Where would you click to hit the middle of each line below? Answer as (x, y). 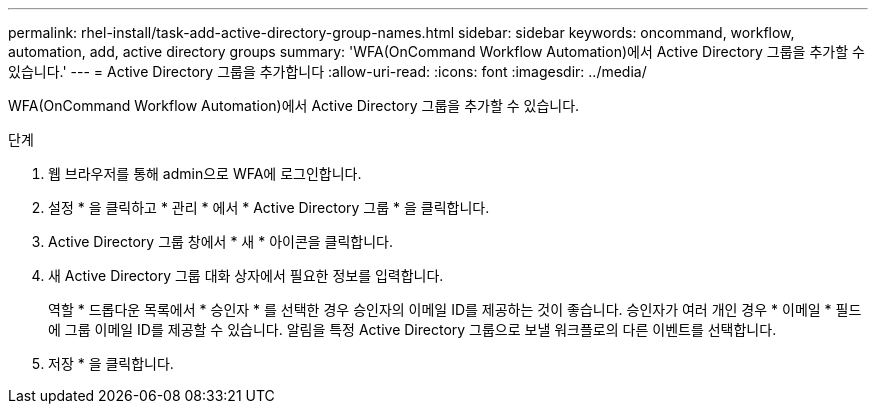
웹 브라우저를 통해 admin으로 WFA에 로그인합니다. (205, 173)
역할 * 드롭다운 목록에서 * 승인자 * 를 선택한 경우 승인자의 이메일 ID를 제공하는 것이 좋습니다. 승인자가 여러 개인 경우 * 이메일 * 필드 (455, 309)
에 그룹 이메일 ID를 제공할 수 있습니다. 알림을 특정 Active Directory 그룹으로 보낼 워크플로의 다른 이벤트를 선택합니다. (412, 329)
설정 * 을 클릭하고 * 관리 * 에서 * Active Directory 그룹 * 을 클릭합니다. (269, 207)
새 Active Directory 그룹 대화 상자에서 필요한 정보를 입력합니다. (246, 275)
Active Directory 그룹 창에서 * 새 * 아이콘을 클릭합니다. (221, 241)
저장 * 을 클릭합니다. (111, 363)
